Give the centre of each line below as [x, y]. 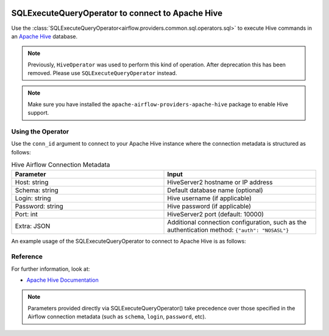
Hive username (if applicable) [210, 198]
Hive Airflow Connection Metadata [61, 165]
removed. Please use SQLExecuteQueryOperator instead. [102, 73]
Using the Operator [40, 132]
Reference [27, 257]
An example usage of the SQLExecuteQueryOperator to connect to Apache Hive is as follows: [129, 241]
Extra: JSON [33, 226]
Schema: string [37, 190]
